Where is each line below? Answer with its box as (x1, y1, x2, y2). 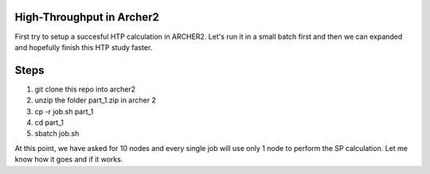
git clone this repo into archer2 (34, 84, 135, 94)
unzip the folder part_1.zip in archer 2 (34, 95, 157, 105)
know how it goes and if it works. (14, 155, 123, 164)
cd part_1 (34, 118, 64, 127)
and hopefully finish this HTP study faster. (14, 42, 153, 52)
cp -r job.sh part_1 (34, 106, 94, 116)
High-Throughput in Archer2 (14, 10, 159, 24)
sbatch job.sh (34, 129, 80, 138)
